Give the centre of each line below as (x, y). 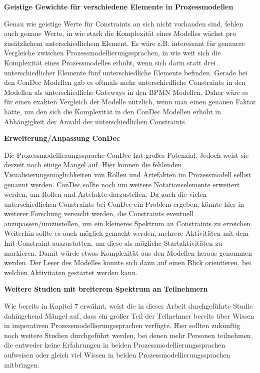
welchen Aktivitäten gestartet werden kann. (71, 272)
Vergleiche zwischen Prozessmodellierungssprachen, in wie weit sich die (112, 53)
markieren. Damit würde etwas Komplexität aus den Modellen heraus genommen (128, 252)
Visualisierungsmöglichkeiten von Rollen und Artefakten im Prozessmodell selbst (128, 174)
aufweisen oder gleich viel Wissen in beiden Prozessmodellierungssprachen (117, 355)
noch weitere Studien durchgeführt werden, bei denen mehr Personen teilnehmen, (128, 335)
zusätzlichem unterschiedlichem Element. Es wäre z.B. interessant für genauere (124, 43)
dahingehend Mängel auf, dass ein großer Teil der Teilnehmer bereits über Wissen (129, 315)
